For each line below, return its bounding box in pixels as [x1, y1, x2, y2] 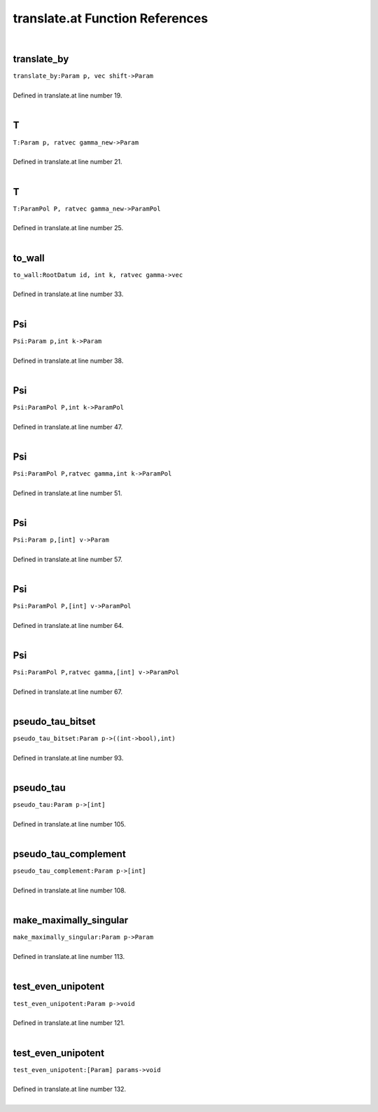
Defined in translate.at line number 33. [13, 290, 124, 298]
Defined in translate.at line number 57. [13, 555, 122, 563]
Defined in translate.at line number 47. [13, 422, 123, 431]
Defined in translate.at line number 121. [13, 1019, 125, 1027]
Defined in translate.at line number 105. [13, 820, 126, 829]
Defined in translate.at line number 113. [13, 953, 125, 961]
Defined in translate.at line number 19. [13, 91, 122, 100]
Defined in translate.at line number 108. [13, 886, 126, 895]
